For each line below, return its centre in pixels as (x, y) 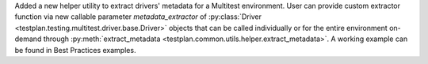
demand (28, 39)
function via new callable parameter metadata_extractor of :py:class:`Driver (138, 17)
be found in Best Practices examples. (75, 50)
